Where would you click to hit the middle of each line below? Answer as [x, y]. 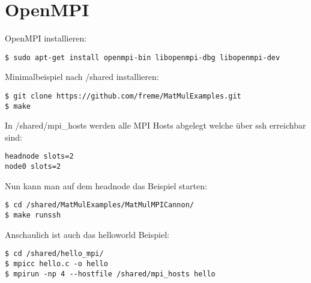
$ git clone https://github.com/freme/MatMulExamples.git [123, 96]
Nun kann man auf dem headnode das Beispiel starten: [106, 185]
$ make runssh [33, 215]
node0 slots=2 [33, 167]
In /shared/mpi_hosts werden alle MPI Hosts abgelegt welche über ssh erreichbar [155, 125]
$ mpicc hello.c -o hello [56, 263]
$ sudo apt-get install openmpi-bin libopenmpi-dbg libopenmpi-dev [143, 57]
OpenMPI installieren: [46, 38]
